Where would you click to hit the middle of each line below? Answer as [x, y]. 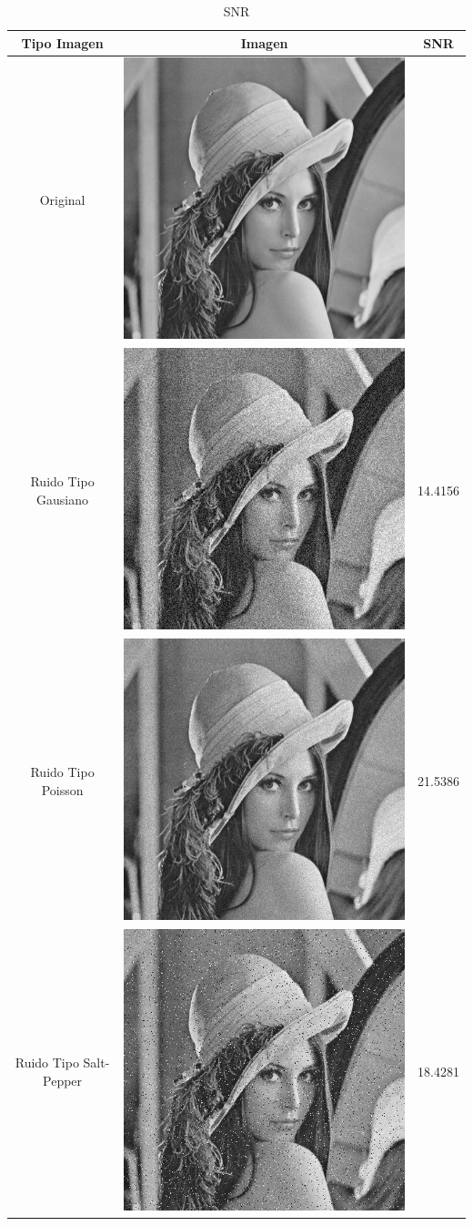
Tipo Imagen [62, 42]
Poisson [62, 789]
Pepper [63, 1080]
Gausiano [63, 500]
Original [62, 200]
